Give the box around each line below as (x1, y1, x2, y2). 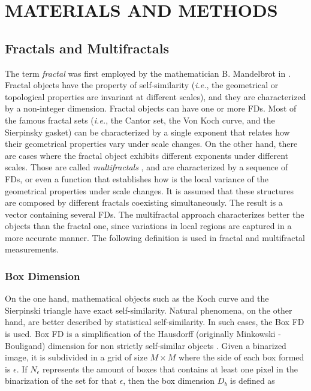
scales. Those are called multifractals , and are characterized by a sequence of (5, 161, 288, 173)
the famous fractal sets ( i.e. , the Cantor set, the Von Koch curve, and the (5, 113, 275, 126)
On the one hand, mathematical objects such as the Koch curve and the (5, 292, 269, 305)
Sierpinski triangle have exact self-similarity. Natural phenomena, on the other (5, 303, 292, 316)
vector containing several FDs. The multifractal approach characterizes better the (5, 207, 304, 220)
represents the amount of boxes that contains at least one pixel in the (43, 362, 298, 375)
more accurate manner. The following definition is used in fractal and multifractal (5, 231, 305, 243)
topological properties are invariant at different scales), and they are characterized (5, 90, 306, 103)
